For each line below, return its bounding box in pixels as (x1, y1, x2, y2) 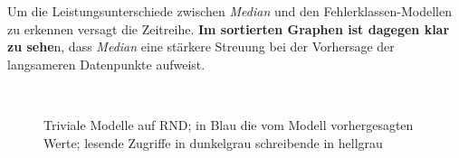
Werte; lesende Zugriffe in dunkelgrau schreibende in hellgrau (43, 133, 383, 152)
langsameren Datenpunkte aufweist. (7, 54, 206, 73)
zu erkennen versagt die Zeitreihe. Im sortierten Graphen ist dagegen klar (7, 19, 450, 38)
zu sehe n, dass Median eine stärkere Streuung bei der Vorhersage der (7, 37, 395, 56)
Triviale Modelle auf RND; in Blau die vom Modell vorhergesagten (43, 115, 414, 134)
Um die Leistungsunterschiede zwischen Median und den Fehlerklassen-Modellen (7, 2, 452, 20)
